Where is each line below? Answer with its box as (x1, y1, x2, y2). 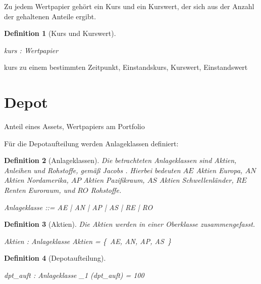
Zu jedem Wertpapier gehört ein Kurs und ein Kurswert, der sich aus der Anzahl (4, 1, 254, 11)
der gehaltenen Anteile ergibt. (4, 11, 96, 21)
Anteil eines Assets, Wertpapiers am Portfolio (4, 121, 145, 132)
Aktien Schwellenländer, (159, 175, 234, 185)
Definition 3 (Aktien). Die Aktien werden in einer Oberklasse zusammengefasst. (4, 219, 255, 229)
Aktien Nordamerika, (4, 175, 69, 185)
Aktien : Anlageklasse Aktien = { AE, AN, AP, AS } (4, 235, 171, 246)
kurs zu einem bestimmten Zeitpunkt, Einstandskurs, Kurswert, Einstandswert (4, 62, 248, 72)
